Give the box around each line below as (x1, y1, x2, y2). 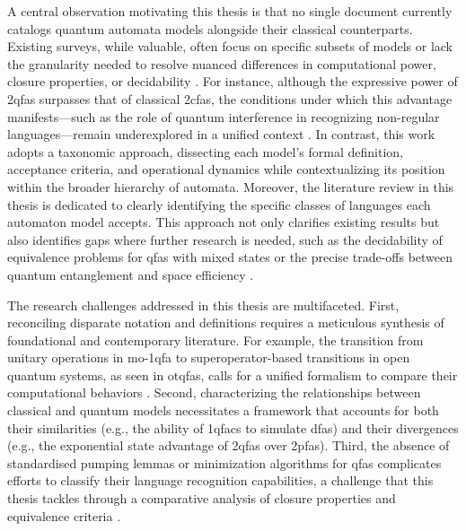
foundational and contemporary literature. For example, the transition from (7, 330, 424, 349)
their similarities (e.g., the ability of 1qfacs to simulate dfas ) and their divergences (7, 418, 459, 437)
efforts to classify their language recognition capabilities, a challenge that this (7, 471, 434, 490)
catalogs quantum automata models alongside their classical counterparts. (7, 19, 413, 38)
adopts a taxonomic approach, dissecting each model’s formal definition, (7, 142, 404, 161)
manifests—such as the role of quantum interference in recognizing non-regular (7, 107, 440, 126)
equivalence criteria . (7, 506, 121, 525)
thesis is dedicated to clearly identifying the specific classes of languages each (7, 195, 431, 213)
